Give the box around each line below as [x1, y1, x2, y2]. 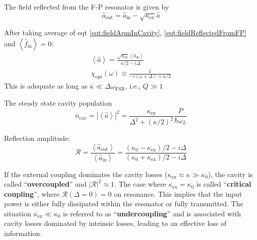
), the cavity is [208, 169, 253, 179]
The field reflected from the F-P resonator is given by [4, 2, 169, 12]
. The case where [114, 179, 166, 189]
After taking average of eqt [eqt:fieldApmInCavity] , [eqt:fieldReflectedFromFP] [4, 27, 247, 38]
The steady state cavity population [4, 98, 112, 108]
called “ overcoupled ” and [4, 179, 87, 189]
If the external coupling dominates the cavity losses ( [4, 169, 168, 179]
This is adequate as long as [4, 81, 88, 91]
